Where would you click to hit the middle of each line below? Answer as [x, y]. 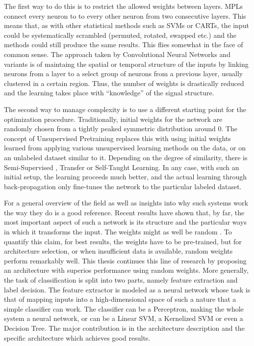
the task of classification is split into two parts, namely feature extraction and [121, 280]
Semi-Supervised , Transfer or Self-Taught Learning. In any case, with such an [122, 167]
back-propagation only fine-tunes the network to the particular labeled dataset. [123, 186]
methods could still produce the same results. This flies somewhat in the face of [124, 44]
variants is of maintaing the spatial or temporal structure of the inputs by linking [126, 64]
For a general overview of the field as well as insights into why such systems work [126, 203]
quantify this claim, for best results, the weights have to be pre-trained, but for [123, 241]
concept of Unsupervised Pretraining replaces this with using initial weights [117, 138]
